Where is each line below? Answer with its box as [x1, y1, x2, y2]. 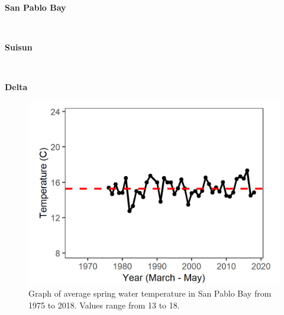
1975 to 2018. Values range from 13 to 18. [28, 298, 180, 311]
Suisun [5, 41, 33, 53]
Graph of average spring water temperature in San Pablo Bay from [28, 287, 272, 300]
